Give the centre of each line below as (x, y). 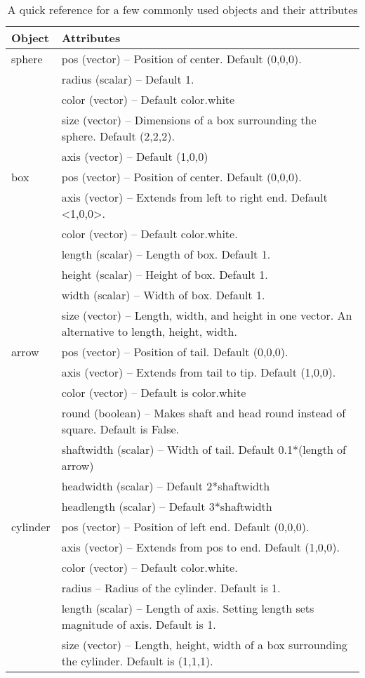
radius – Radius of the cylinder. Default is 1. (171, 588)
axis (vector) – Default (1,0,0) (135, 156)
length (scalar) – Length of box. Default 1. (166, 254)
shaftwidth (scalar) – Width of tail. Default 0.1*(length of (204, 449)
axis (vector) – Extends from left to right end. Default (194, 197)
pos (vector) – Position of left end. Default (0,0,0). (185, 527)
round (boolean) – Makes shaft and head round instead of (204, 413)
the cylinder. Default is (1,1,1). (137, 661)
